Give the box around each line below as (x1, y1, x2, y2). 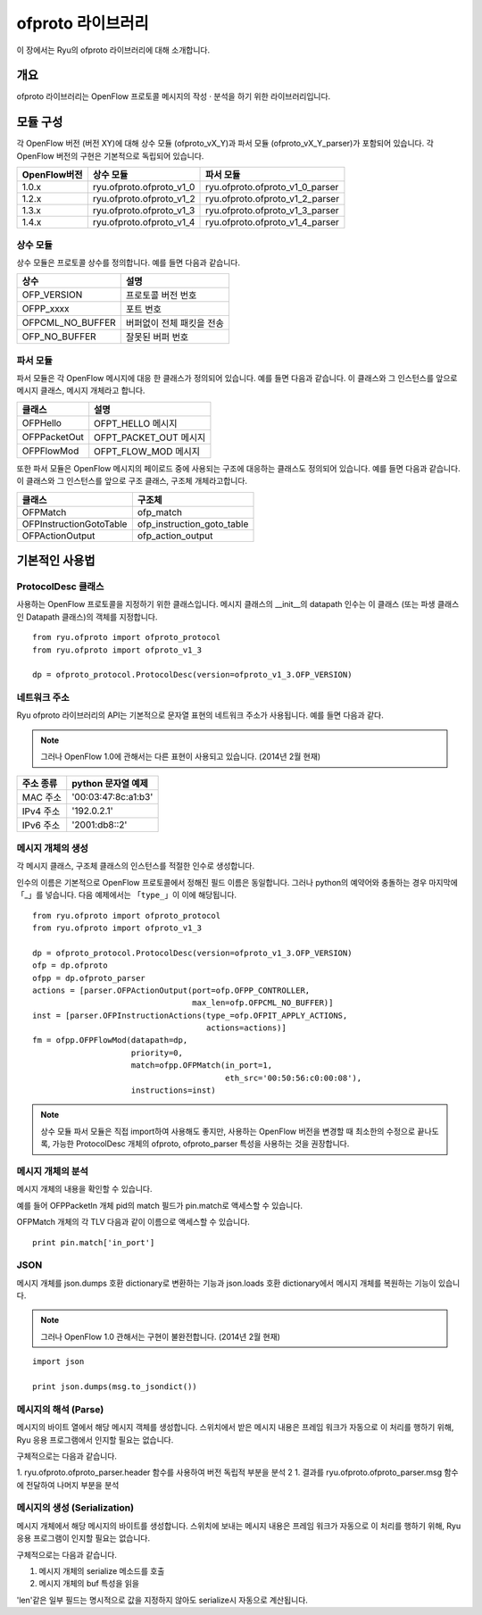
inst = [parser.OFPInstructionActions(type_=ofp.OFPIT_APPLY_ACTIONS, (32, 1010, 348, 1020)
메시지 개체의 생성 (16, 842, 89, 854)
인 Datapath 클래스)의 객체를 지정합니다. (16, 612, 158, 622)
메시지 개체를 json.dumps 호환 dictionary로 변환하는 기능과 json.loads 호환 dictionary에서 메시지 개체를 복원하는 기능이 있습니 (16, 1278, 461, 1288)
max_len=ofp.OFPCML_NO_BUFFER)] (192, 998, 334, 1008)
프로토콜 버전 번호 (125, 289, 197, 302)
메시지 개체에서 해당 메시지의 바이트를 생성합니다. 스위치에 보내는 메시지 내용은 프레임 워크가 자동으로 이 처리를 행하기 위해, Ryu (16, 1520, 461, 1531)
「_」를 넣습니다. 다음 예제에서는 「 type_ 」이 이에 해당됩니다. (16, 889, 237, 901)
